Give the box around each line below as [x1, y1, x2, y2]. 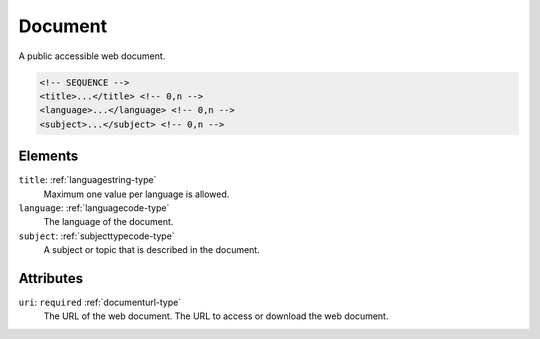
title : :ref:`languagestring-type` [18, 174, 157, 186]
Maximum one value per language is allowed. [43, 188, 230, 200]
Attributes [18, 270, 84, 287]
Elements [18, 148, 79, 165]
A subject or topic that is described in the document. [43, 244, 260, 256]
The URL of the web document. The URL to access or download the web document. [43, 310, 389, 322]
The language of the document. [43, 216, 174, 228]
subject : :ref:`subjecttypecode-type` [18, 230, 175, 242]
